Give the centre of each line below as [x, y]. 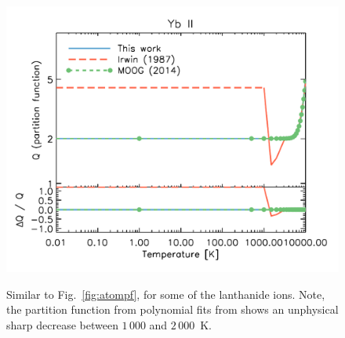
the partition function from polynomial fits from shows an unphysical [172, 309]
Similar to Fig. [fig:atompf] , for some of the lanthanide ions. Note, [166, 294]
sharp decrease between [62, 324]
